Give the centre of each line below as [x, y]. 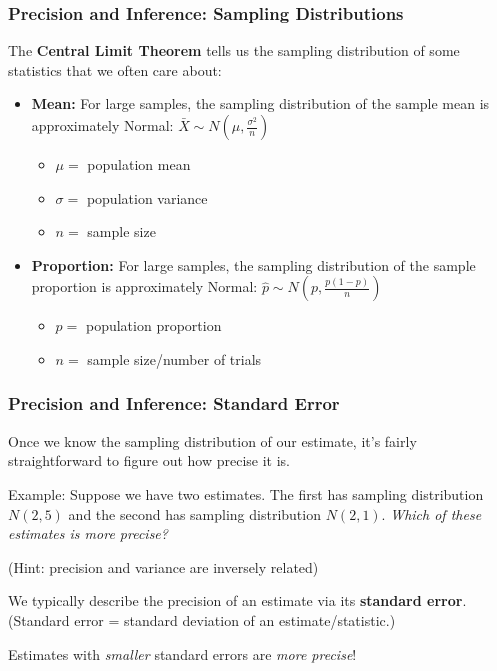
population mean [139, 164]
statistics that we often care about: [115, 69]
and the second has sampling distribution [194, 513]
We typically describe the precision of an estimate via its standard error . [237, 600]
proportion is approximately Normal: [144, 286]
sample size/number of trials [174, 358]
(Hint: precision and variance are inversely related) [163, 566]
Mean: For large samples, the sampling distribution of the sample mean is [260, 103]
